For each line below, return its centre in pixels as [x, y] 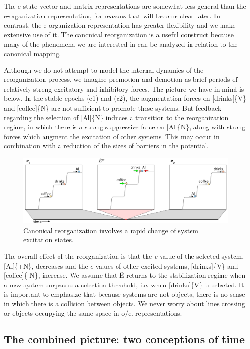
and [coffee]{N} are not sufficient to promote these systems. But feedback [113, 107]
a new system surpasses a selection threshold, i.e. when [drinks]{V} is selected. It [124, 284]
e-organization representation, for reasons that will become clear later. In [112, 15]
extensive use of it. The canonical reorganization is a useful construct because [119, 34]
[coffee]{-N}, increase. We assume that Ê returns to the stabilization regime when [125, 275]
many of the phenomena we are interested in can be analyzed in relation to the [121, 44]
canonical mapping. [33, 53]
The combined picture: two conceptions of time [125, 339]
